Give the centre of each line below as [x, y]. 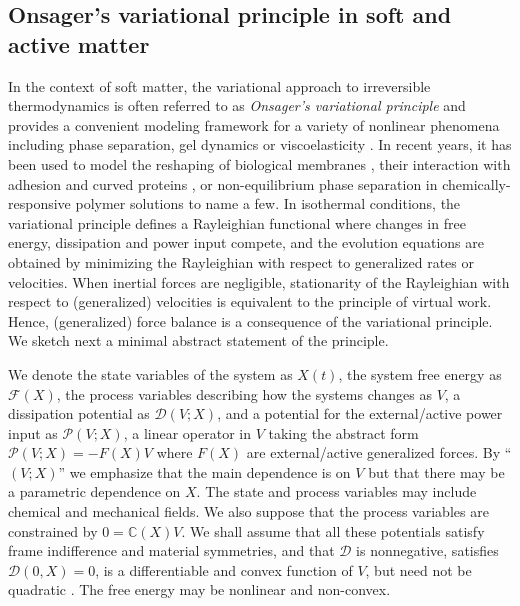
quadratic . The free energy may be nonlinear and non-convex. [199, 589]
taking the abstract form [343, 432]
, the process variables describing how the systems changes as [244, 393]
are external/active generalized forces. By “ [379, 452]
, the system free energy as [420, 373]
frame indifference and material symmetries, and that [171, 550]
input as [33, 432]
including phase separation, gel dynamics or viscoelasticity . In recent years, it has [260, 144]
